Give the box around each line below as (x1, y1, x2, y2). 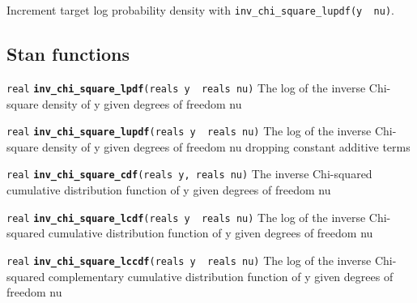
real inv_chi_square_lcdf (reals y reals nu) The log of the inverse (6, 208, 366, 225)
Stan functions (6, 41, 130, 66)
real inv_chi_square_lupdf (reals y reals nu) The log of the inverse (6, 122, 372, 139)
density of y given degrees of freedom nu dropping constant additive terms (42, 138, 411, 155)
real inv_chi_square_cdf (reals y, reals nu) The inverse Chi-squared (6, 165, 372, 182)
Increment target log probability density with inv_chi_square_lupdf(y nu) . (6, 2, 394, 18)
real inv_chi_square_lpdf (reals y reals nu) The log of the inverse (6, 79, 366, 96)
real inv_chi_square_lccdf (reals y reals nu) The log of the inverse (6, 251, 372, 268)
